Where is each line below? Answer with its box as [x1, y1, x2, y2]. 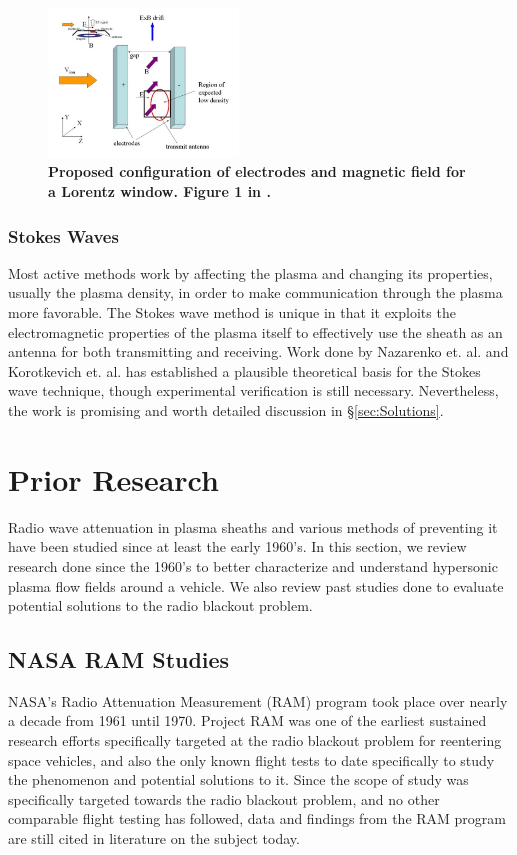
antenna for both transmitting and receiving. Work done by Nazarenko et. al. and [8, 341, 509, 362]
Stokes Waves [8, 223, 119, 248]
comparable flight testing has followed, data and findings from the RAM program [8, 808, 507, 829]
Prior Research [8, 458, 219, 499]
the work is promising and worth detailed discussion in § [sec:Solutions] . [8, 400, 444, 420]
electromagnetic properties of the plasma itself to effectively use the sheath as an [8, 321, 503, 342]
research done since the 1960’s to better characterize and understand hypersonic [8, 555, 498, 576]
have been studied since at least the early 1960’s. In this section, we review [8, 536, 467, 557]
